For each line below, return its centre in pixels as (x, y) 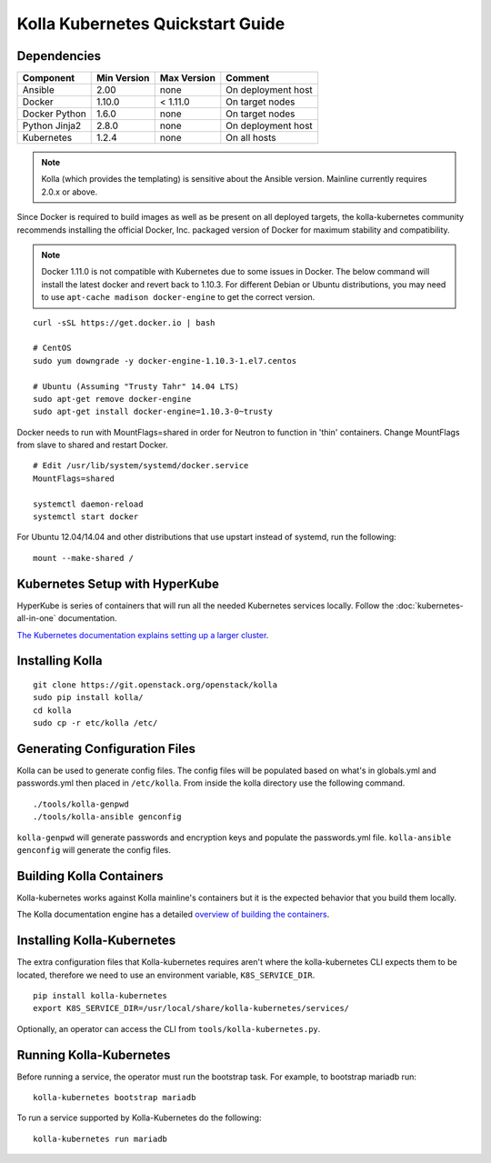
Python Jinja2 (52, 125)
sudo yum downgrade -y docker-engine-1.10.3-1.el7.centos (165, 361)
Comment (248, 78)
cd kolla (52, 710)
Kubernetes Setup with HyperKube (118, 583)
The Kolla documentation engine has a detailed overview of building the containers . (173, 915)
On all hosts (251, 138)
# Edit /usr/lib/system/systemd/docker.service (141, 466)
